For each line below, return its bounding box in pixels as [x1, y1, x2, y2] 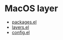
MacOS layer [4, 3, 59, 14]
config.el [11, 29, 30, 35]
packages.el [11, 19, 37, 25]
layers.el [11, 24, 29, 30]
